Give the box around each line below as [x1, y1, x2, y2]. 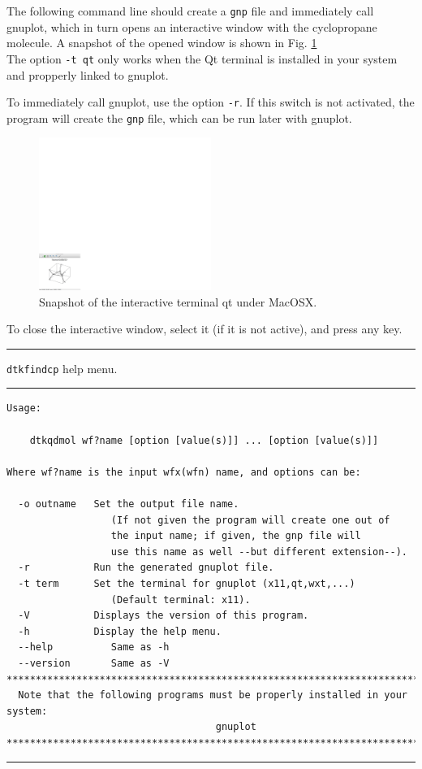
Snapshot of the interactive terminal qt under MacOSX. [39, 293, 317, 310]
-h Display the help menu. [18, 625, 222, 637]
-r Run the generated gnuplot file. [18, 562, 274, 574]
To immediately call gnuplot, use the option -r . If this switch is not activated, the [6, 93, 415, 111]
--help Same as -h [18, 641, 170, 654]
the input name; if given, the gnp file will [110, 530, 361, 542]
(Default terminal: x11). [110, 593, 251, 606]
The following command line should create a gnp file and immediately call [6, 2, 374, 19]
